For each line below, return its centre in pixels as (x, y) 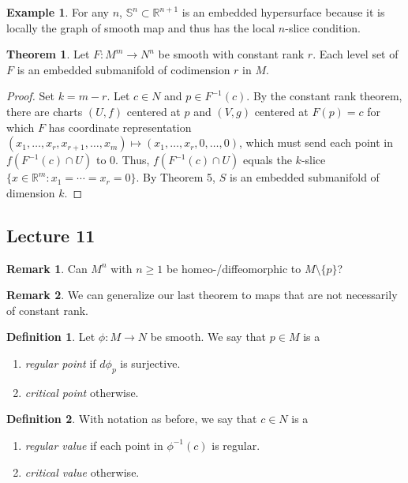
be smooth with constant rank (231, 54)
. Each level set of (356, 54)
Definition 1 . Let (51, 337)
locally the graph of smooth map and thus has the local (141, 27)
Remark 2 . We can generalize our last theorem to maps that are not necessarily (202, 295)
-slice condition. (323, 27)
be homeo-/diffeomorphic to (234, 268)
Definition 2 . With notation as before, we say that (132, 419)
